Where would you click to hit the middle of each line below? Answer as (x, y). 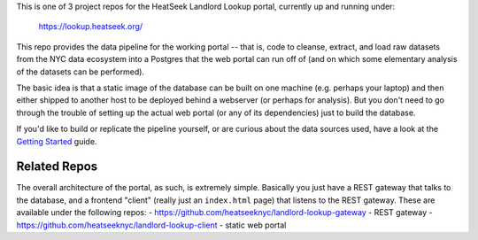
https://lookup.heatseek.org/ (91, 27)
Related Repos (57, 167)
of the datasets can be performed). (81, 72)
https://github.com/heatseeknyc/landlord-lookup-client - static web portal (151, 225)
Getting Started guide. (57, 141)
